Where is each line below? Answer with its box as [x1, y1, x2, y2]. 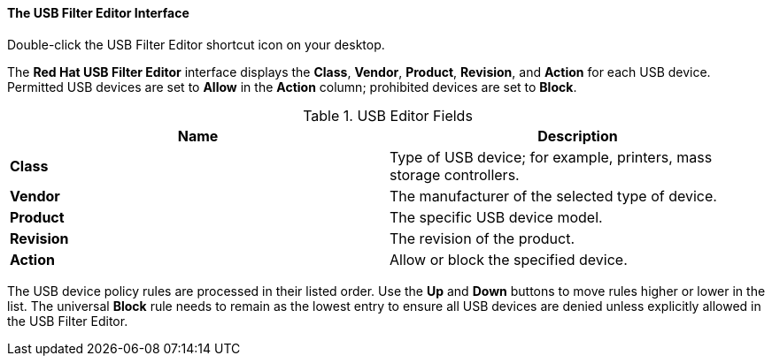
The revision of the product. [390, 229, 575, 247]
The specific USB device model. [390, 208, 603, 226]
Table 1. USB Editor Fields [303, 106, 473, 125]
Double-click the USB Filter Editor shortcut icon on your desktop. [7, 36, 385, 52]
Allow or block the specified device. [390, 250, 628, 268]
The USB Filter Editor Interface [7, 5, 189, 20]
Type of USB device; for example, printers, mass [390, 147, 713, 166]
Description [537, 126, 618, 145]
